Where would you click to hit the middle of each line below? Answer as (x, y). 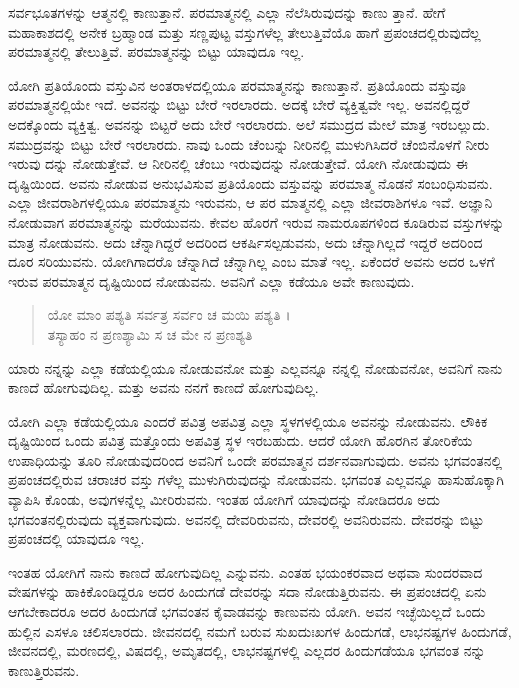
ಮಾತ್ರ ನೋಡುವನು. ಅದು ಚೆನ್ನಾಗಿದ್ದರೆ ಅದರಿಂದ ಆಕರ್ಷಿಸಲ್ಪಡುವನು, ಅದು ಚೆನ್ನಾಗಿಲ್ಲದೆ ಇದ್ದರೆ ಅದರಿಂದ (245, 241)
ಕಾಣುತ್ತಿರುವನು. (44, 669)
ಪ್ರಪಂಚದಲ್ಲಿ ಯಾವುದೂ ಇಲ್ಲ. (76, 538)
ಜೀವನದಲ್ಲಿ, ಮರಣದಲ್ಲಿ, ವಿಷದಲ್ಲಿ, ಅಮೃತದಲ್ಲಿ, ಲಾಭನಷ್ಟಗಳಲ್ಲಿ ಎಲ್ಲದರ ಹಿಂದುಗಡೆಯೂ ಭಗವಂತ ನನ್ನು (247, 650)
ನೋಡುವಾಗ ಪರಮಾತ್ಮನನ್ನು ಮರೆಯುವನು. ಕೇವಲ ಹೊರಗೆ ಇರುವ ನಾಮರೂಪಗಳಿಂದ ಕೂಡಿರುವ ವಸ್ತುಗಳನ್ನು (256, 221)
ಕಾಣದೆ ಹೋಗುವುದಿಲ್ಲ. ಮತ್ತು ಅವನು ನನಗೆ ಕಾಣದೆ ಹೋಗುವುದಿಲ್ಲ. (163, 387)
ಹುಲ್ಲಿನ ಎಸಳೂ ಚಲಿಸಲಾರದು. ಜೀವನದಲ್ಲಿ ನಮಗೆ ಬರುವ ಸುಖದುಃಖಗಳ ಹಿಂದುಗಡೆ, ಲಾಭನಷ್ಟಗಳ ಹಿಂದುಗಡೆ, (260, 630)
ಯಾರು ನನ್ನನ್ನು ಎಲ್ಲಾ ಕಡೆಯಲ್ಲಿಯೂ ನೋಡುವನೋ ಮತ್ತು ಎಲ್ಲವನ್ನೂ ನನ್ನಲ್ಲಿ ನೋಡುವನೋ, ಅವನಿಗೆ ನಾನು (255, 367)
